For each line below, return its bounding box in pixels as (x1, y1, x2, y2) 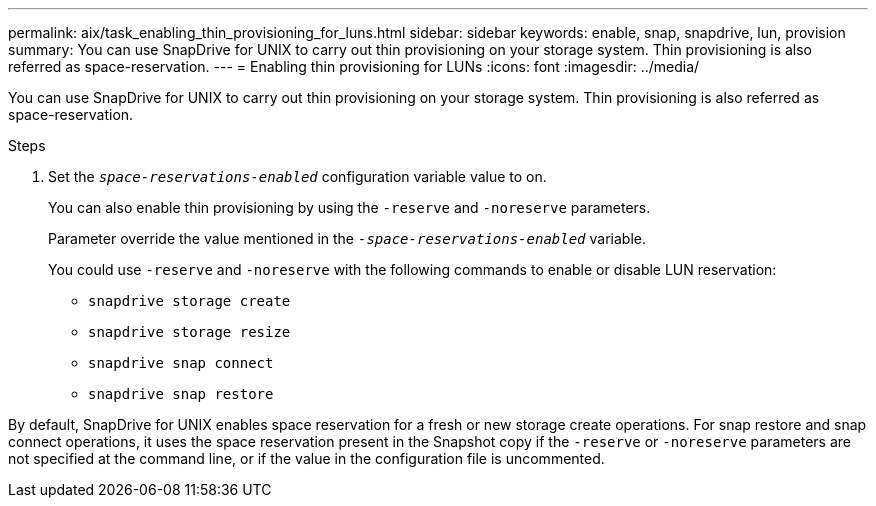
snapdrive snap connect (88, 355, 274, 371)
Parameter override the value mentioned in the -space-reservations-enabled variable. (48, 230, 646, 247)
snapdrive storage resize (88, 324, 291, 340)
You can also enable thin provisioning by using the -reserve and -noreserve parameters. (48, 199, 651, 216)
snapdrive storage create (88, 293, 291, 309)
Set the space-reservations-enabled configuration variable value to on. (48, 168, 547, 185)
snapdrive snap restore (88, 386, 274, 402)
